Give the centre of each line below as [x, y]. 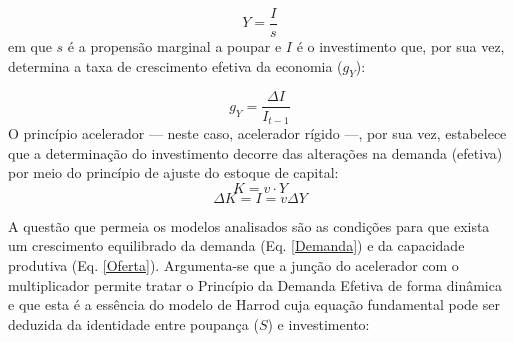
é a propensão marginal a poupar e [174, 46]
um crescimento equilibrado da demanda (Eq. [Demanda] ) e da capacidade [236, 245]
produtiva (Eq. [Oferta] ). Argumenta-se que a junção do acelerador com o [233, 264]
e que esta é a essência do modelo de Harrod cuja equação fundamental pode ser [254, 304]
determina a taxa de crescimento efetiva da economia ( [175, 65]
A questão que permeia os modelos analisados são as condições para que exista [249, 225]
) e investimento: [318, 323]
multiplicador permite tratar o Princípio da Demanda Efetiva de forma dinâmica [255, 284]
